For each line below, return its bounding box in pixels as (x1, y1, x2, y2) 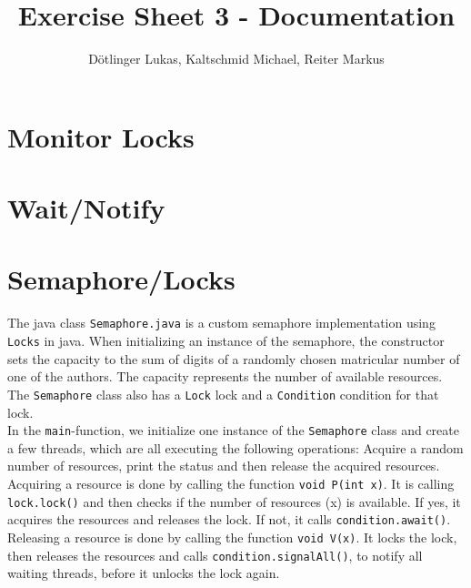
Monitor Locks (7, 117, 195, 155)
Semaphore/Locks (7, 260, 235, 298)
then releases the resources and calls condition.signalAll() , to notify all (7, 545, 423, 564)
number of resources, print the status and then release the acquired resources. (7, 456, 440, 475)
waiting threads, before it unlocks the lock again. (7, 563, 280, 583)
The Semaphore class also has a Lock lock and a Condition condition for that (7, 384, 439, 403)
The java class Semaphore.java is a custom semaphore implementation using (7, 313, 436, 332)
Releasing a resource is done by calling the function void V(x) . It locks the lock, (7, 527, 457, 546)
